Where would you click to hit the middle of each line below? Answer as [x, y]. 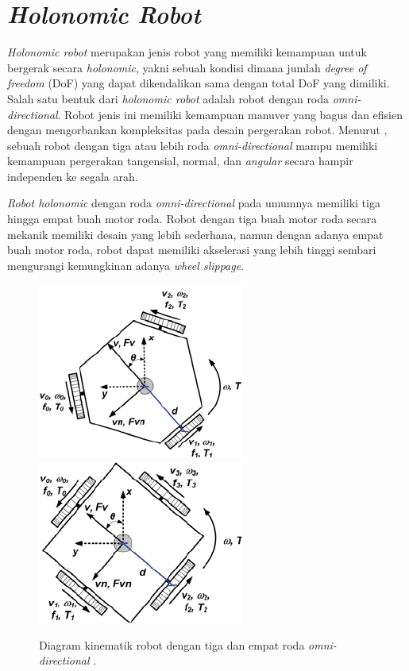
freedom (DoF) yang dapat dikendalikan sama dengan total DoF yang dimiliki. [199, 83]
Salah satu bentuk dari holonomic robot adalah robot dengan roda [168, 98]
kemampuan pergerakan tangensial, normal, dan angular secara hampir [180, 161]
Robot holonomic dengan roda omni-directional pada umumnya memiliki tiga [194, 203]
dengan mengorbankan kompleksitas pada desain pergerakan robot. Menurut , [197, 130]
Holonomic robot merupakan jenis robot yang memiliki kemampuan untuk [187, 52]
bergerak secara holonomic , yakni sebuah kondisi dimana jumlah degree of [187, 67]
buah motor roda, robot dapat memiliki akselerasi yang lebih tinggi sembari [192, 250]
